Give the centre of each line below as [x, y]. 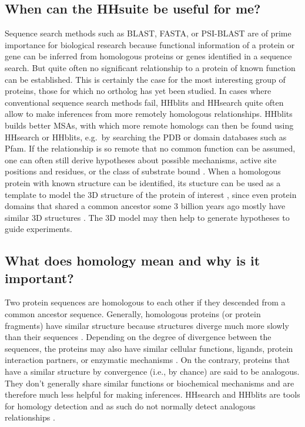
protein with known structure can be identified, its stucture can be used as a [143, 182]
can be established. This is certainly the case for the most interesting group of [145, 79]
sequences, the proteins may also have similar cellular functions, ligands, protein [149, 348]
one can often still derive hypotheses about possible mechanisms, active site [141, 159]
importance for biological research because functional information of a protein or [150, 44]
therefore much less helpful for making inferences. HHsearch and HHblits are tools [152, 394]
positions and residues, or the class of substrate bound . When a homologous [143, 171]
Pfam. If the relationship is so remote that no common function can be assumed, [150, 148]
